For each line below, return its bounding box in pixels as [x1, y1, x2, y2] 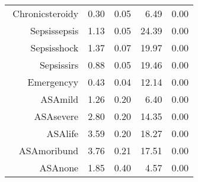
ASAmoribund [18, 144, 79, 157]
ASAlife [46, 126, 79, 140]
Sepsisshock [30, 41, 79, 54]
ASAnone [39, 161, 79, 174]
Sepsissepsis [30, 24, 79, 37]
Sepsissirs [39, 58, 79, 71]
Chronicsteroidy [12, 6, 79, 20]
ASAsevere [34, 109, 79, 123]
